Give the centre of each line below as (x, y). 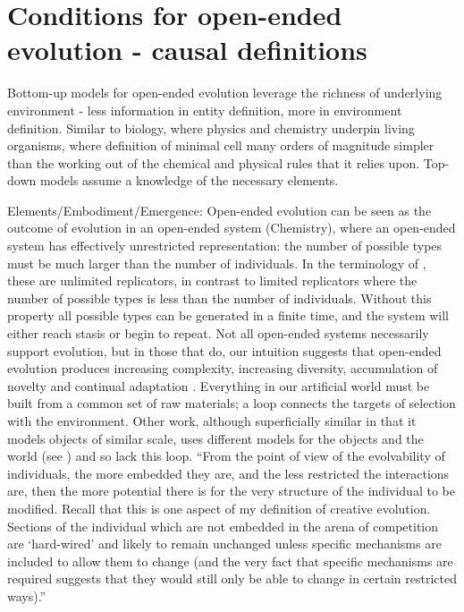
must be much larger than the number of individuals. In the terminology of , (217, 263)
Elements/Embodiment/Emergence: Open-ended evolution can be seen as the (219, 210)
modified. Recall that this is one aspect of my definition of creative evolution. (219, 508)
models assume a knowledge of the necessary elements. (189, 180)
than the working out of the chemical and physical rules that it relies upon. (214, 162)
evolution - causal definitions (187, 50)
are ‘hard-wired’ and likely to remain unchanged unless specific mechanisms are (224, 544)
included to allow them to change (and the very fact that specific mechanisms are (230, 561)
